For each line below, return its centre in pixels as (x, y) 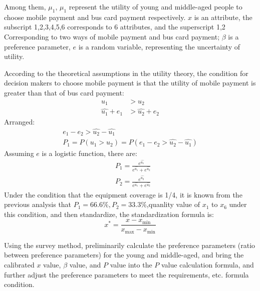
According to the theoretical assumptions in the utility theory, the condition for (126, 73)
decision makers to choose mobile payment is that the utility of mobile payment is (130, 83)
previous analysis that (38, 204)
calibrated (19, 264)
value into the (131, 264)
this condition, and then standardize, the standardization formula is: (109, 214)
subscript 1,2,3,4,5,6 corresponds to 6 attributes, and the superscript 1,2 (115, 27)
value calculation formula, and (208, 264)
